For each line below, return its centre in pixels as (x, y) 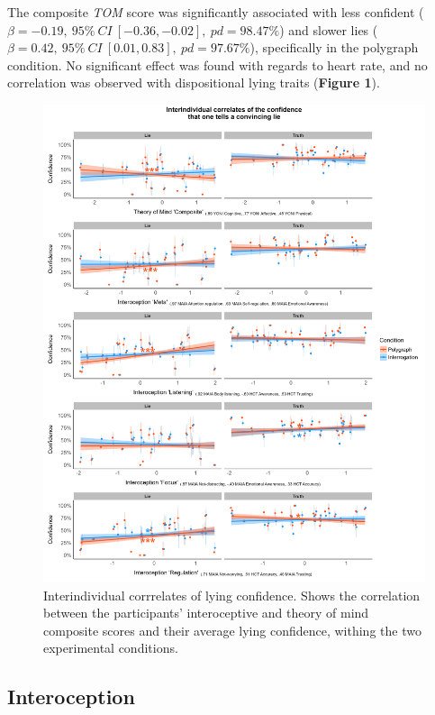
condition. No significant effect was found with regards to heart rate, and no (217, 64)
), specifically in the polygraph (334, 47)
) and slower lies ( (329, 29)
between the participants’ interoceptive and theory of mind (206, 613)
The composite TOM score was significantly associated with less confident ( (216, 12)
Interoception (71, 697)
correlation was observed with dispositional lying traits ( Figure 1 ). (194, 82)
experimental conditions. (111, 648)
